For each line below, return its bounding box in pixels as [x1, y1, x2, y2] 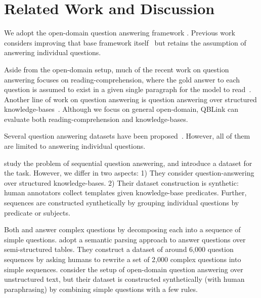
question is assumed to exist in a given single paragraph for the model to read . [4, 84, 251, 95]
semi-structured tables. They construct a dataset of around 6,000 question [4, 244, 234, 254]
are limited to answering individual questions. [4, 141, 146, 151]
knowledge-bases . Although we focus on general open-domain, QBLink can [4, 104, 239, 114]
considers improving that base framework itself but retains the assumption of [4, 37, 246, 48]
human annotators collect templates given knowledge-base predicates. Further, [4, 187, 247, 198]
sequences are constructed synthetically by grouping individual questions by [4, 197, 239, 208]
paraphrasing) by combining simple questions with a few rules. [4, 283, 198, 294]
